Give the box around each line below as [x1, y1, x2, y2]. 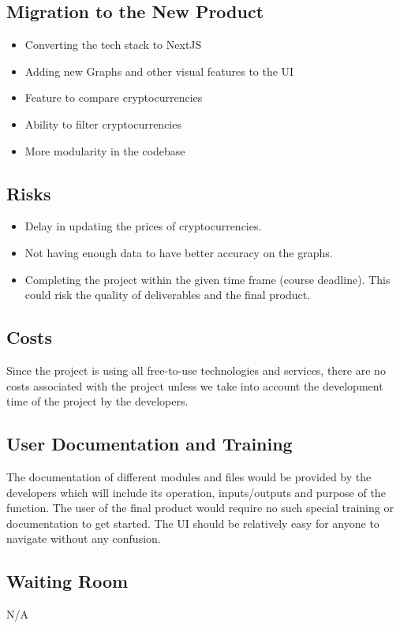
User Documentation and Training [6, 432, 293, 456]
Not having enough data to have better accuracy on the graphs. [24, 244, 333, 260]
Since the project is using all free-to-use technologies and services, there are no [6, 361, 386, 378]
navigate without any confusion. [6, 530, 161, 547]
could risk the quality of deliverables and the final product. [24, 286, 311, 303]
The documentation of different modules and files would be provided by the [6, 468, 372, 484]
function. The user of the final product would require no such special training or [6, 499, 394, 516]
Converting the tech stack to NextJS [24, 36, 202, 53]
